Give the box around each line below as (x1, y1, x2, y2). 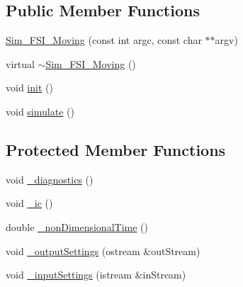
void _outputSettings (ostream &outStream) (6, 243, 200, 258)
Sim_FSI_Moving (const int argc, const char (6, 33, 202, 47)
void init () (6, 80, 53, 95)
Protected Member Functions (6, 138, 226, 160)
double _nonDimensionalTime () (6, 219, 148, 234)
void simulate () (6, 103, 74, 118)
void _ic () (6, 196, 53, 210)
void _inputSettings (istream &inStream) (6, 267, 186, 282)
